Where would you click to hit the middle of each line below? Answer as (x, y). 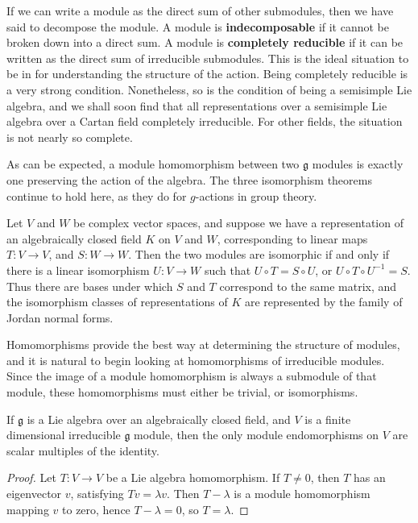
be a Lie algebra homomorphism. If (193, 477)
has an (370, 477)
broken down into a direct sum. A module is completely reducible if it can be (205, 42)
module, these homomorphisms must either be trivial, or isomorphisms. (182, 392)
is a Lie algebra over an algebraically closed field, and (159, 419)
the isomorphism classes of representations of (117, 302)
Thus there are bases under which (90, 286)
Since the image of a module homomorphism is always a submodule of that (192, 376)
